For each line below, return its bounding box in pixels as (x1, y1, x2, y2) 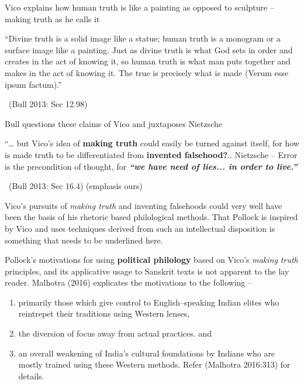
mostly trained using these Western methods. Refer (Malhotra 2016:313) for (18, 358, 291, 371)
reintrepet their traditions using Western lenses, (18, 307, 190, 320)
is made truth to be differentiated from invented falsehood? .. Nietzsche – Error (5, 148, 298, 160)
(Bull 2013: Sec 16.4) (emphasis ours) (8, 180, 143, 192)
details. (18, 369, 44, 382)
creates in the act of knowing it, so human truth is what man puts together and (5, 55, 291, 67)
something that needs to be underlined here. (5, 234, 163, 246)
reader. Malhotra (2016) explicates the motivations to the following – (5, 276, 252, 289)
